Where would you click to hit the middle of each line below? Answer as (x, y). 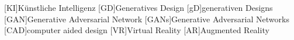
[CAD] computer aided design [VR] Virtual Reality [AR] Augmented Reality (137, 30)
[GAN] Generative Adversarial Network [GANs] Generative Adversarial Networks (147, 19)
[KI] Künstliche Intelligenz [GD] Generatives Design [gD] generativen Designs (139, 7)
